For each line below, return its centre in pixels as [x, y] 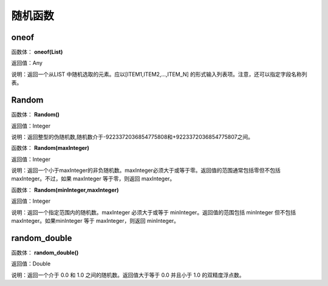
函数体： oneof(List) [37, 52]
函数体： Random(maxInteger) [50, 148]
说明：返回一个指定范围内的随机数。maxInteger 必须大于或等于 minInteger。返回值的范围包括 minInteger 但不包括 [154, 212]
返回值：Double [31, 264]
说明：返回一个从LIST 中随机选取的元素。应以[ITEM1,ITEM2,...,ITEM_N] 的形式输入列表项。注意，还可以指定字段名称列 [159, 74]
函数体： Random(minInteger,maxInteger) [65, 190]
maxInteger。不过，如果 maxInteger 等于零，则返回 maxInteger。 [93, 179]
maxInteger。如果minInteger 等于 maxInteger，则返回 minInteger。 [95, 221]
